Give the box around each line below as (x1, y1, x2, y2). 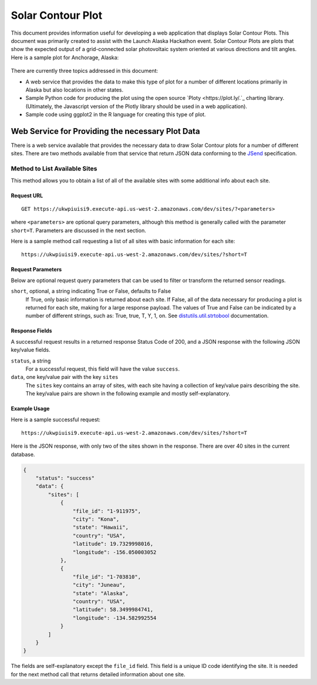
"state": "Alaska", (72, 590, 129, 596)
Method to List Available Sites (11, 164, 97, 173)
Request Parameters (11, 266, 62, 273)
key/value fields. (11, 347, 50, 354)
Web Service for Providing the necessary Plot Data (11, 126, 200, 136)
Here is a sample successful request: (11, 416, 101, 423)
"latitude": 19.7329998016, (72, 540, 154, 548)
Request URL (11, 192, 43, 199)
